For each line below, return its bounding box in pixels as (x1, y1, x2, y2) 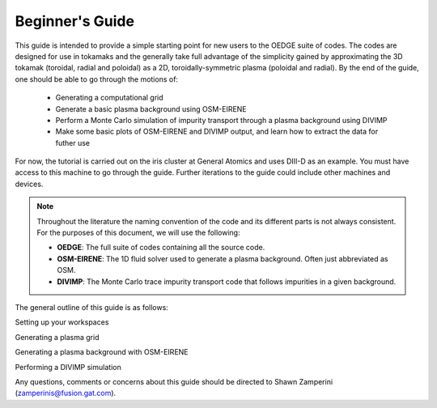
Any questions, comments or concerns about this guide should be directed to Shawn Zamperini (15, 376, 333, 386)
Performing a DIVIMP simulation (15, 362, 121, 372)
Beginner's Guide (15, 12, 135, 30)
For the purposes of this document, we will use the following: (36, 227, 240, 238)
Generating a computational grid (55, 93, 163, 103)
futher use (55, 138, 91, 147)
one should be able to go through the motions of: (15, 74, 178, 84)
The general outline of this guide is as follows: (15, 302, 169, 312)
